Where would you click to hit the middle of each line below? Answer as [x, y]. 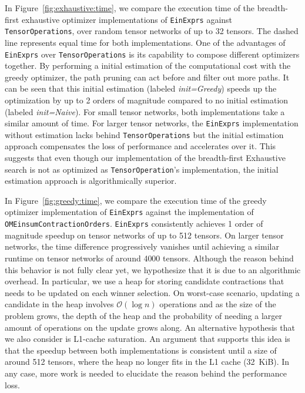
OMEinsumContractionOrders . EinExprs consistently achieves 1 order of [134, 224]
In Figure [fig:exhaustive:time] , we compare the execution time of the [130, 8]
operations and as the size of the [218, 304]
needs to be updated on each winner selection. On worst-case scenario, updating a [152, 292]
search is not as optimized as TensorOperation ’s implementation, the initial [142, 169]
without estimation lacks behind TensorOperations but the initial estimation [144, 134]
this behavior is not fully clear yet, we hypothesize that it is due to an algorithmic [153, 269]
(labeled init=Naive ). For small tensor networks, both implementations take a [145, 111]
